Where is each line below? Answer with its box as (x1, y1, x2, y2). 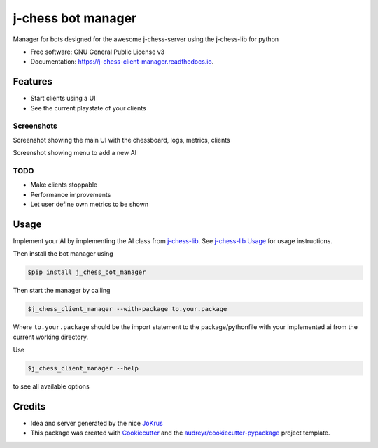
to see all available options (13, 382, 90, 391)
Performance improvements (30, 190, 111, 198)
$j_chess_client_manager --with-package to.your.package (27, 305, 227, 313)
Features (13, 75, 52, 87)
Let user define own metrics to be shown (30, 200, 149, 209)
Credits (13, 400, 46, 412)
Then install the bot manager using (13, 250, 113, 258)
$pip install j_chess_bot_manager (27, 268, 146, 276)
